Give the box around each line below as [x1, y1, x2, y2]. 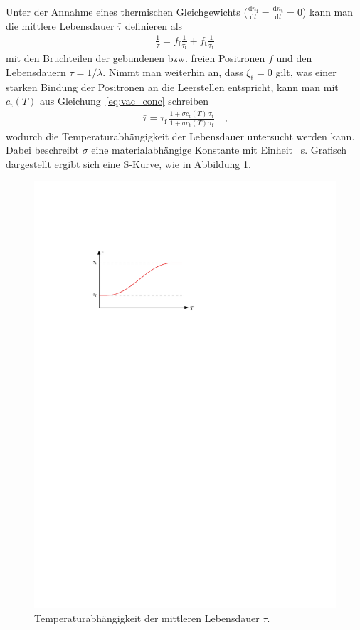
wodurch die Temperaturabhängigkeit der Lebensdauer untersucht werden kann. [6, 128, 355, 143]
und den [276, 51, 312, 65]
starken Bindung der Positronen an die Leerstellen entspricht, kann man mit [6, 79, 339, 94]
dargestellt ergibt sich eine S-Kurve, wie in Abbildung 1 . [6, 156, 251, 171]
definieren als [125, 18, 183, 33]
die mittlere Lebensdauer [6, 18, 115, 33]
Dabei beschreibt [6, 142, 79, 157]
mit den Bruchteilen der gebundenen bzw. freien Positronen [6, 51, 265, 65]
